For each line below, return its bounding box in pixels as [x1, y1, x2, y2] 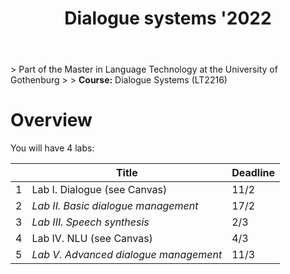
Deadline [231, 166, 275, 180]
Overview [10, 109, 93, 132]
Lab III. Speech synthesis [31, 215, 150, 229]
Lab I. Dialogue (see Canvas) [31, 183, 168, 197]
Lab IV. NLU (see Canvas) [31, 232, 153, 246]
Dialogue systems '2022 [64, 7, 272, 30]
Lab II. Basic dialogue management [31, 199, 199, 213]
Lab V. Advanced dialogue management [31, 248, 223, 262]
